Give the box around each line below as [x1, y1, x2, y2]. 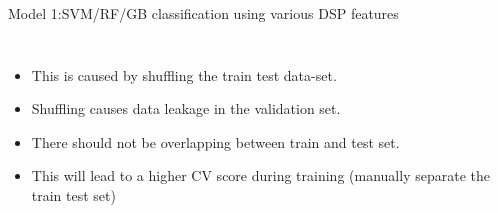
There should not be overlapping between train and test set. [31, 131, 400, 152]
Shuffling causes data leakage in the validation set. [31, 98, 341, 119]
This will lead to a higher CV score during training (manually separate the [31, 165, 490, 186]
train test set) [31, 184, 116, 205]
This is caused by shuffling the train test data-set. [31, 64, 337, 85]
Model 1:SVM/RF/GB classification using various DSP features [8, 3, 399, 23]
